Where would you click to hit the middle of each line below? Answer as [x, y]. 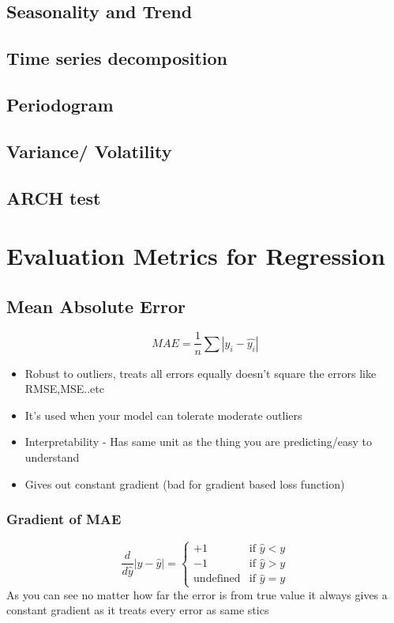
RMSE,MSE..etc [64, 389]
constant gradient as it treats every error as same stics [138, 610]
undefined [217, 579]
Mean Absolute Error [96, 306]
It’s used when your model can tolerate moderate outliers [163, 415]
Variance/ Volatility [89, 151]
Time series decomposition [117, 58]
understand [52, 457]
